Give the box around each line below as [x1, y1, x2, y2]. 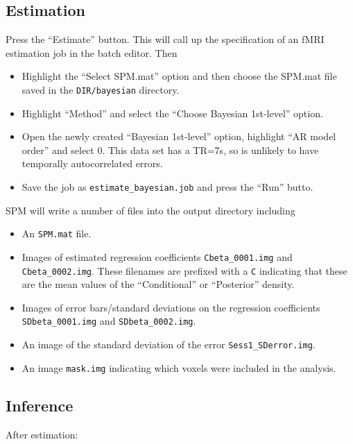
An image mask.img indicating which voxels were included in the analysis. [21, 360, 336, 375]
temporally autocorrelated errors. [21, 156, 163, 171]
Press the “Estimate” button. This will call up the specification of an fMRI [6, 32, 325, 46]
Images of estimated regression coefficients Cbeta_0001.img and [21, 249, 293, 264]
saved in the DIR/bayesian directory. [21, 82, 180, 96]
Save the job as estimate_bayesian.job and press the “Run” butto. [21, 180, 313, 194]
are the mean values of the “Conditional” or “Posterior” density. [21, 277, 295, 291]
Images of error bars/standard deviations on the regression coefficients [21, 300, 320, 314]
